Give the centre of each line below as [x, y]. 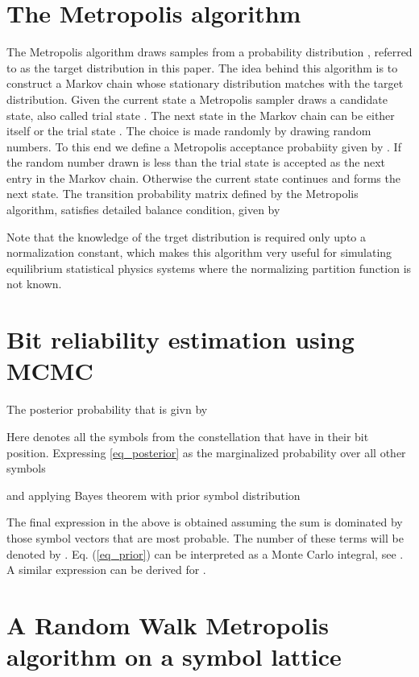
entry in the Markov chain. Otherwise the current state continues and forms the [203, 178]
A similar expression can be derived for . [106, 570]
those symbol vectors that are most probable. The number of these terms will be [205, 537]
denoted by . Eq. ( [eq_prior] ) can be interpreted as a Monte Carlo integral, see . [205, 553]
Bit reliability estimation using [180, 339]
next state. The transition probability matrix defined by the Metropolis [183, 194]
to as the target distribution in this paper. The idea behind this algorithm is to [202, 67]
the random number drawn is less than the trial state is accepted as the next [196, 162]
